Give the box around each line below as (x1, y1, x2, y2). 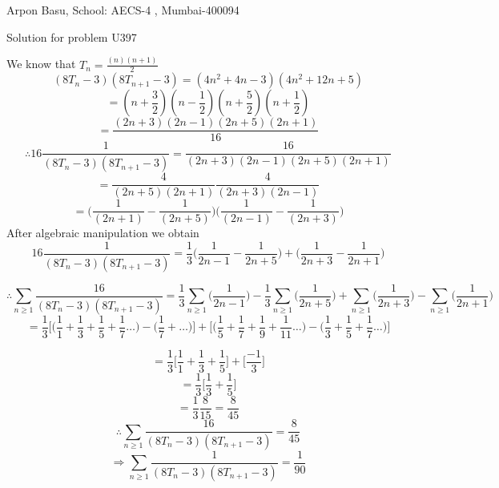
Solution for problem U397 (6, 28, 137, 45)
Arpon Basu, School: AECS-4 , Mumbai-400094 (6, 2, 239, 18)
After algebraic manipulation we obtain (6, 224, 199, 241)
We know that (6, 55, 76, 72)
